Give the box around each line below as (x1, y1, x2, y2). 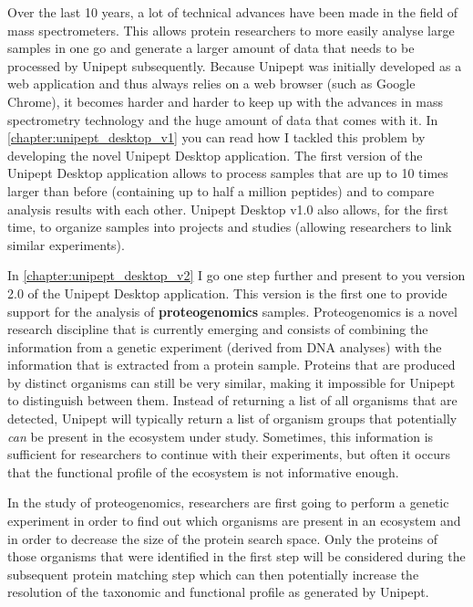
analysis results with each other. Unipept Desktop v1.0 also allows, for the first (7, 199, 448, 218)
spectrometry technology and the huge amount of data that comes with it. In (7, 110, 438, 129)
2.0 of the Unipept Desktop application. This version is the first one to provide (7, 283, 447, 302)
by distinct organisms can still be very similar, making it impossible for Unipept (7, 372, 456, 392)
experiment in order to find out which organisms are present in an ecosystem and (7, 511, 461, 530)
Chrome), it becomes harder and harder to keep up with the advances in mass (7, 91, 444, 110)
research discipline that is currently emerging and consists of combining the (7, 319, 428, 339)
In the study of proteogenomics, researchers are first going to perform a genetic (7, 493, 449, 512)
